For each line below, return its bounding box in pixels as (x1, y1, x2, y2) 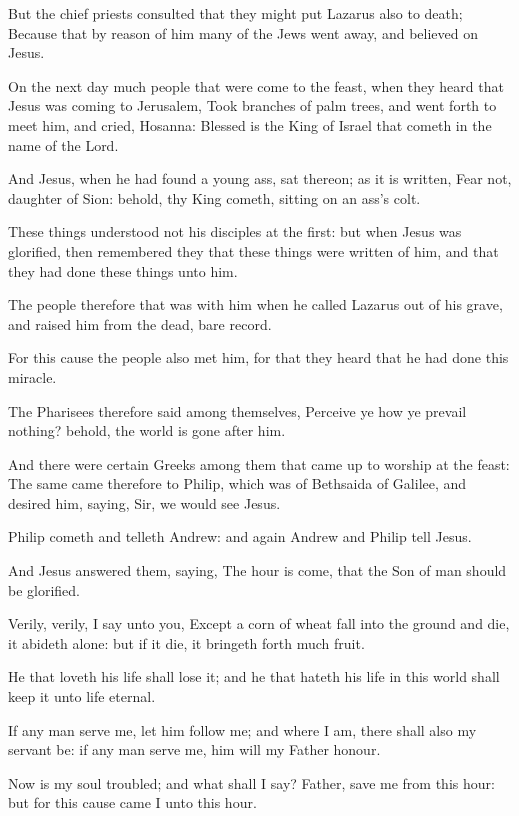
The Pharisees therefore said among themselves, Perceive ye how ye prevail (8, 400, 467, 421)
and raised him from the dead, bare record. (8, 313, 272, 334)
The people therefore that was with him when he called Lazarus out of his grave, (8, 294, 503, 315)
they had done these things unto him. (8, 260, 238, 281)
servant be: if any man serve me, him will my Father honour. (8, 739, 381, 760)
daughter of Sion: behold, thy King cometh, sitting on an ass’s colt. (8, 187, 421, 208)
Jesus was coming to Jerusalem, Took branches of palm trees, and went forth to (8, 95, 497, 116)
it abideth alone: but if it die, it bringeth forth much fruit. (8, 632, 365, 653)
